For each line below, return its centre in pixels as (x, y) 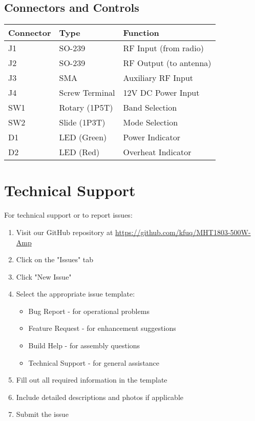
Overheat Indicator (157, 152)
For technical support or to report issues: (68, 215)
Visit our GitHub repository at (65, 232)
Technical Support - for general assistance (94, 362)
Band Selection (150, 108)
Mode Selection (151, 122)
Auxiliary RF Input (158, 78)
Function (141, 33)
